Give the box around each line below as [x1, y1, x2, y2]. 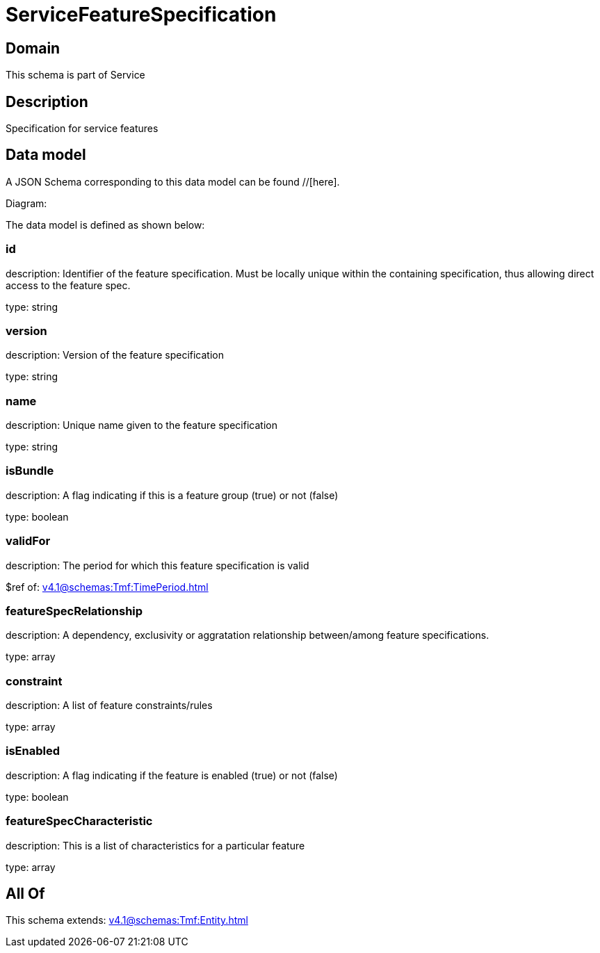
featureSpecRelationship [6, 603, 143, 618]
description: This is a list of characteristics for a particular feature [6, 839, 305, 852]
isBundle [6, 464, 54, 478]
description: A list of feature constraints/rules [6, 699, 213, 712]
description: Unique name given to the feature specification [6, 419, 277, 432]
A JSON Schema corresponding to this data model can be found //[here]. [6, 175, 340, 188]
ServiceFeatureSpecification [6, 3, 277, 26]
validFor [6, 534, 51, 548]
